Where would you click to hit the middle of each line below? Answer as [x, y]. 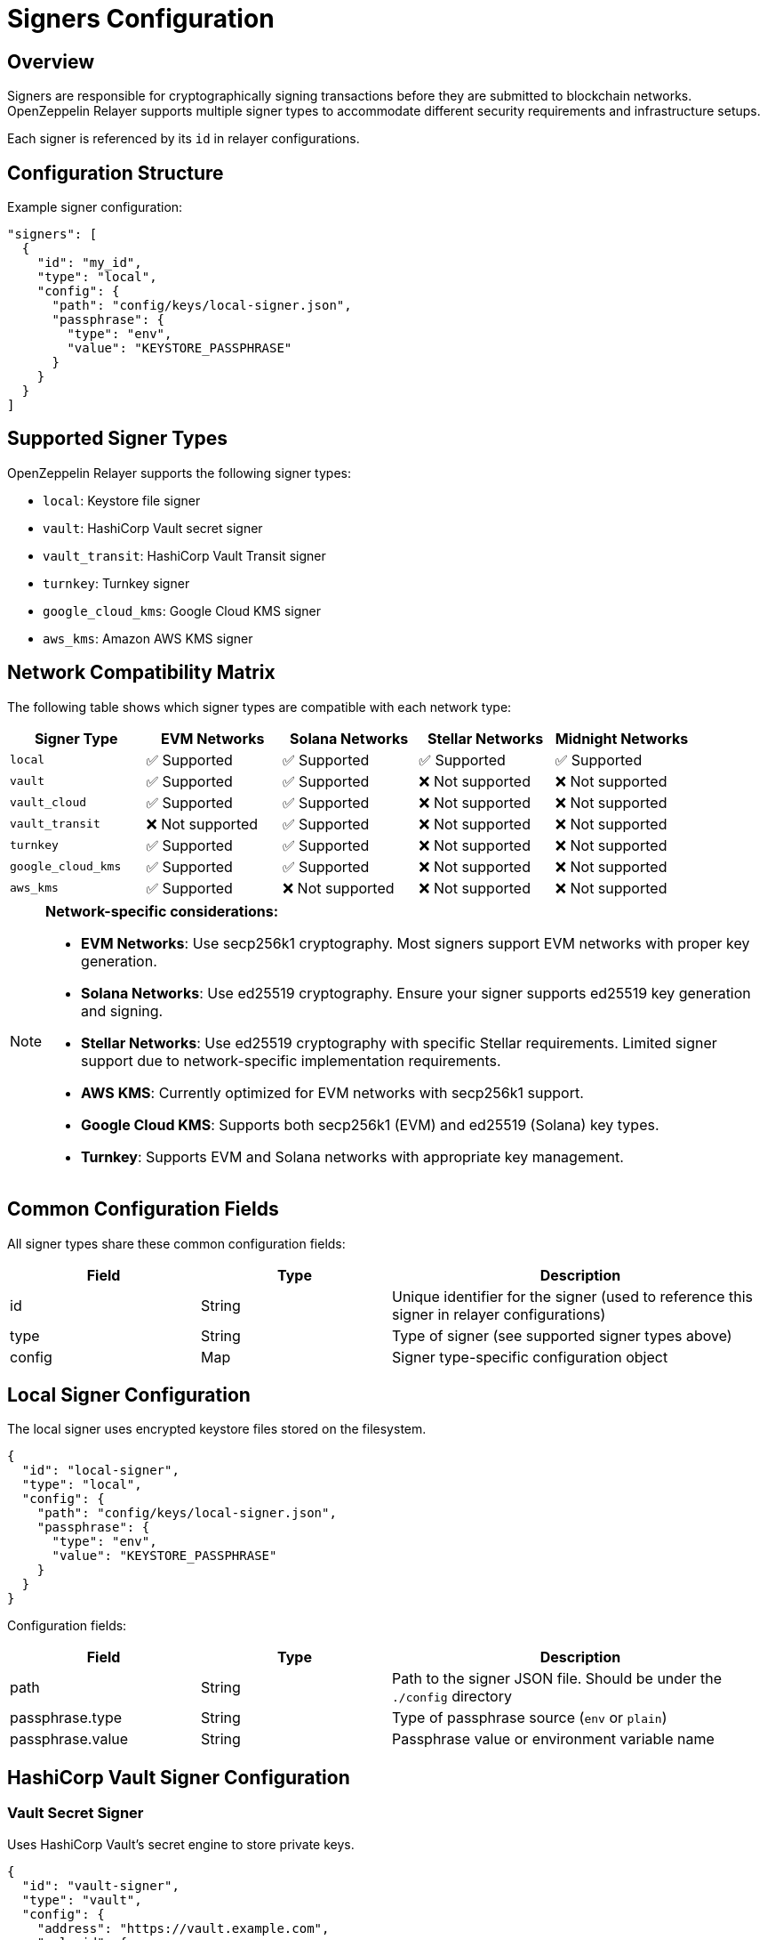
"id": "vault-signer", [100, 1885]
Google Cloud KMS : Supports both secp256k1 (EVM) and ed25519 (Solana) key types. [370, 1124]
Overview [51, 61]
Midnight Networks [622, 738]
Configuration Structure [116, 173]
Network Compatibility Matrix [141, 673]
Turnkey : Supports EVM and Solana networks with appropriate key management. [352, 1156]
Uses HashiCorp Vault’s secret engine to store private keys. [181, 1844]
